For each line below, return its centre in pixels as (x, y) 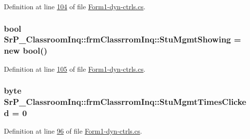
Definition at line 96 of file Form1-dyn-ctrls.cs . (73, 131)
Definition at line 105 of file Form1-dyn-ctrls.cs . (75, 69)
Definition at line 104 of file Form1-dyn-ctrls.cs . (75, 6)
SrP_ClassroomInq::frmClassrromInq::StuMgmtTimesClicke (125, 102)
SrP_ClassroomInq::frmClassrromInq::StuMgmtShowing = (123, 39)
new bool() (26, 50)
